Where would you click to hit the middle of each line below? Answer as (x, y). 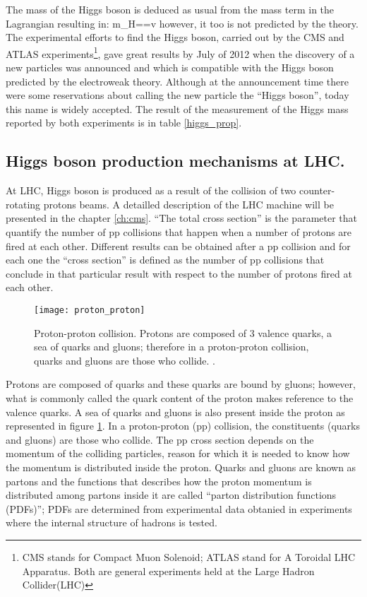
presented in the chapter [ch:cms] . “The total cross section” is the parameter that (181, 218)
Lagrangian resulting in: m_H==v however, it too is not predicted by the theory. (182, 23)
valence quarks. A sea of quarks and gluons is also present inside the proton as (175, 412)
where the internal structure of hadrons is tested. (112, 522)
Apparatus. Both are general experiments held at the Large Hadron (168, 571)
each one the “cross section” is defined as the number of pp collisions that (165, 260)
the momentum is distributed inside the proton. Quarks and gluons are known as (181, 467)
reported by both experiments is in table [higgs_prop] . (124, 123)
